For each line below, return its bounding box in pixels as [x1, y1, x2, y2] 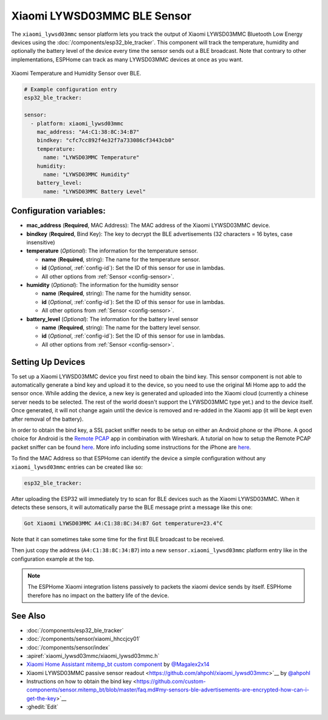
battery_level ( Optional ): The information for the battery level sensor [26, 315, 199, 322]
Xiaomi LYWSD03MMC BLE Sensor [11, 9, 191, 22]
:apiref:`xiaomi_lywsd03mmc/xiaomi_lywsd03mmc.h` [26, 652, 160, 659]
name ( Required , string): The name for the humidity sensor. [41, 289, 191, 297]
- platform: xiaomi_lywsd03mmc [30, 120, 124, 127]
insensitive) [26, 239, 55, 246]
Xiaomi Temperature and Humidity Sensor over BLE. [11, 70, 142, 77]
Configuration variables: [11, 206, 106, 216]
